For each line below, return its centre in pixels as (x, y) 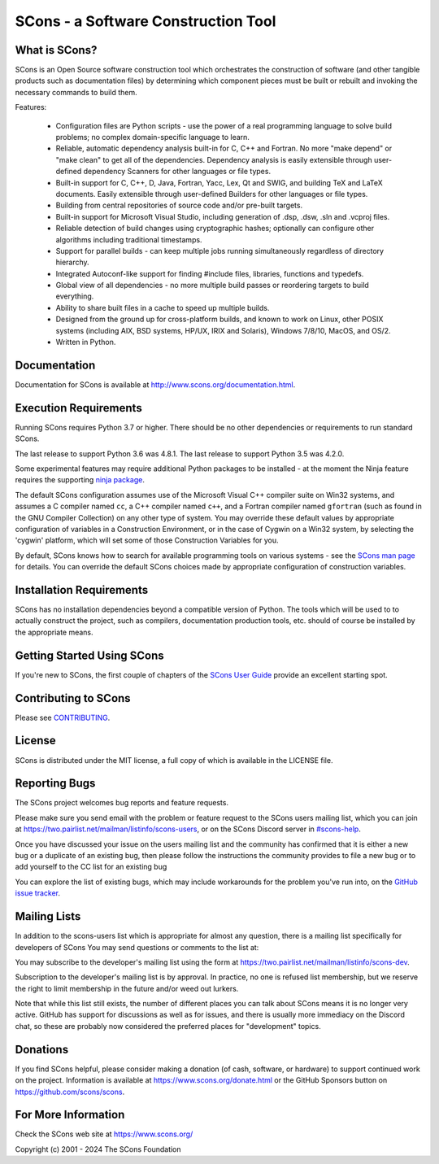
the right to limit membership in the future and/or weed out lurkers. (127, 988)
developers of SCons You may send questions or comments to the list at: (137, 947)
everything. (75, 296)
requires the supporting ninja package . (80, 480)
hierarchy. (72, 262)
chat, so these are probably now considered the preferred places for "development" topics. (168, 1026)
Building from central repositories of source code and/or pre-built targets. (179, 205)
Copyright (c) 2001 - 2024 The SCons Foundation (98, 1149)
